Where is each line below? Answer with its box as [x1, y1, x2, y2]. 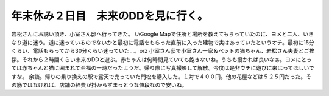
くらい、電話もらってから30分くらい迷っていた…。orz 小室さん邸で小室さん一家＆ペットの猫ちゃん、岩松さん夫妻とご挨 [11, 47, 315, 55]
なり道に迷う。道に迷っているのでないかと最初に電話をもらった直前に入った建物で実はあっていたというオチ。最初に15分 [11, 38, 315, 46]
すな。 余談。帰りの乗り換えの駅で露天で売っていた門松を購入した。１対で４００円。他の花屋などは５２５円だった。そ [11, 73, 312, 80]
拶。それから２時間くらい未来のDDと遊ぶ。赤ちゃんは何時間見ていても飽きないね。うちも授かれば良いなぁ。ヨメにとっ [11, 55, 312, 63]
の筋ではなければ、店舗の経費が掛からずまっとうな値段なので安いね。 [11, 81, 188, 88]
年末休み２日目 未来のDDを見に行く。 [11, 9, 208, 22]
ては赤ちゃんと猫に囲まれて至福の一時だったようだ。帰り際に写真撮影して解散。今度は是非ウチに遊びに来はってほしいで [11, 64, 315, 72]
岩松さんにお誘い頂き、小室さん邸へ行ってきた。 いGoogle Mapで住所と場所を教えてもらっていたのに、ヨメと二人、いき [11, 30, 314, 38]
